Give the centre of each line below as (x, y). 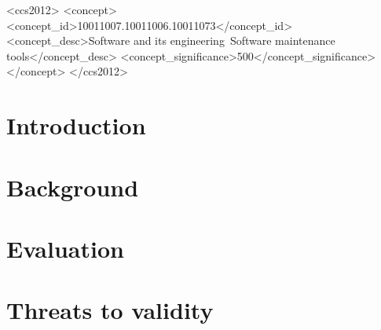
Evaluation (65, 248)
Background (73, 187)
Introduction (76, 125)
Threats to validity (110, 310)
